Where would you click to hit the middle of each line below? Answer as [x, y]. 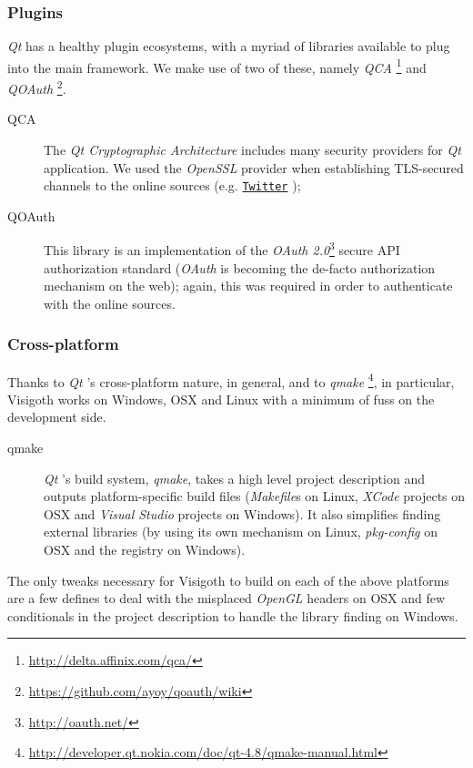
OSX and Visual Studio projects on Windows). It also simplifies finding [242, 513]
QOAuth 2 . [37, 87]
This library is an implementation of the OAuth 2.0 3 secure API [222, 248]
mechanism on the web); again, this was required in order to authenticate [248, 286]
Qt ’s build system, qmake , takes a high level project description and [234, 478]
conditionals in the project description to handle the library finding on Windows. [233, 615]
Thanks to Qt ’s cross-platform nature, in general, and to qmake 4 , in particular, [231, 380]
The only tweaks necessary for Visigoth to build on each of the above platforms [228, 580]
